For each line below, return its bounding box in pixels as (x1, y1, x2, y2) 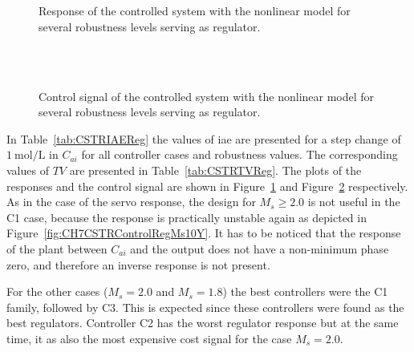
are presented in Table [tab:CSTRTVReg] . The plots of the (69, 161, 362, 178)
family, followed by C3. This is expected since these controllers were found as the (6, 298, 404, 315)
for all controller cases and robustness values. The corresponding (81, 146, 398, 163)
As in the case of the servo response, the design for (6, 193, 256, 210)
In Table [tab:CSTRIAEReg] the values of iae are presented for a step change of (6, 130, 401, 147)
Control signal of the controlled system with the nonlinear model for (39, 87, 375, 104)
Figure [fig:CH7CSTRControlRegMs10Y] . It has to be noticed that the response (6, 225, 401, 241)
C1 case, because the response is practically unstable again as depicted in (6, 208, 367, 225)
